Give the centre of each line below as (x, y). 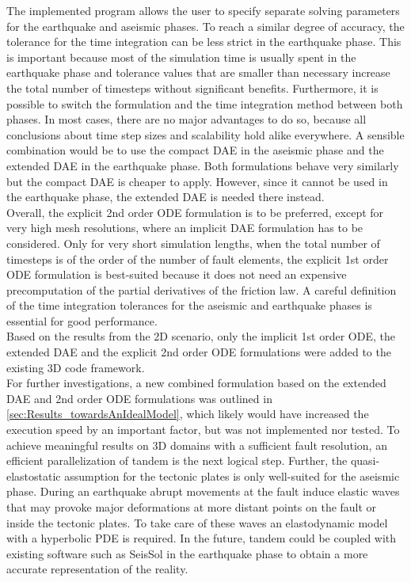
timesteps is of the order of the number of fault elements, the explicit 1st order (198, 259)
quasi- (365, 460)
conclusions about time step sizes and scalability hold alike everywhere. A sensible (205, 134)
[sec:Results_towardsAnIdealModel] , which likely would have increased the (188, 414)
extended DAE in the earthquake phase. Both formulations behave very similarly (203, 165)
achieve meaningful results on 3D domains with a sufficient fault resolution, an (197, 445)
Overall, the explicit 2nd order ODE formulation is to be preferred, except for (195, 212)
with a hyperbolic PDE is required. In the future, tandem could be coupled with (202, 538)
